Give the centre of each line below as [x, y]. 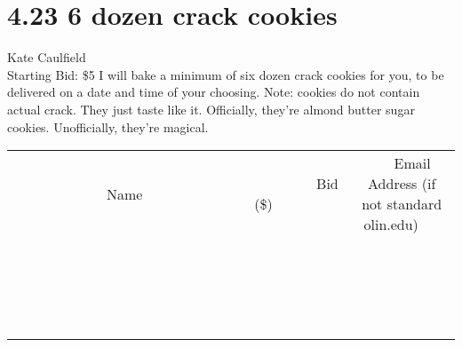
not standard [402, 204]
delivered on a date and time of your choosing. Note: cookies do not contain [214, 92]
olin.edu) [391, 225]
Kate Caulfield [47, 57]
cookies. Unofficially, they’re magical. [108, 126]
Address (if [402, 184]
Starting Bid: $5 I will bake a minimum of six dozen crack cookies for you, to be [226, 74]
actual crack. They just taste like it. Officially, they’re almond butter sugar [211, 109]
